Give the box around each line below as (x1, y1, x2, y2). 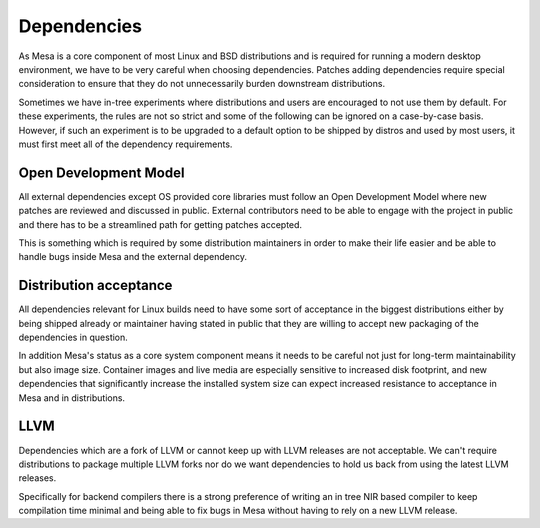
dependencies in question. (18, 331, 129, 344)
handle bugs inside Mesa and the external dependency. (18, 251, 248, 263)
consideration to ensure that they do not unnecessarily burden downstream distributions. (18, 78, 385, 90)
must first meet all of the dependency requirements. (18, 138, 233, 150)
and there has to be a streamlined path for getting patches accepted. (18, 218, 303, 230)
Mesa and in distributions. (18, 391, 125, 404)
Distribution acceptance (18, 277, 173, 294)
